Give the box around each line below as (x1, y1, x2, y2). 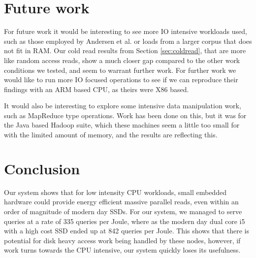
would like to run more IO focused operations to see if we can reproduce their (4, 74, 238, 85)
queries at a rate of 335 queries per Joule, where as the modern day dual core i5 (4, 216, 245, 226)
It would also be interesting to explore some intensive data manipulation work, (4, 100, 241, 111)
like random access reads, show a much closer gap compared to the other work (4, 55, 240, 65)
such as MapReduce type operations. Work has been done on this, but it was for (4, 110, 247, 120)
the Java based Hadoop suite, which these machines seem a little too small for (4, 120, 240, 130)
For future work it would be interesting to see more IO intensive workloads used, (4, 26, 247, 36)
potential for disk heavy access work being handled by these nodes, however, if (4, 235, 241, 245)
